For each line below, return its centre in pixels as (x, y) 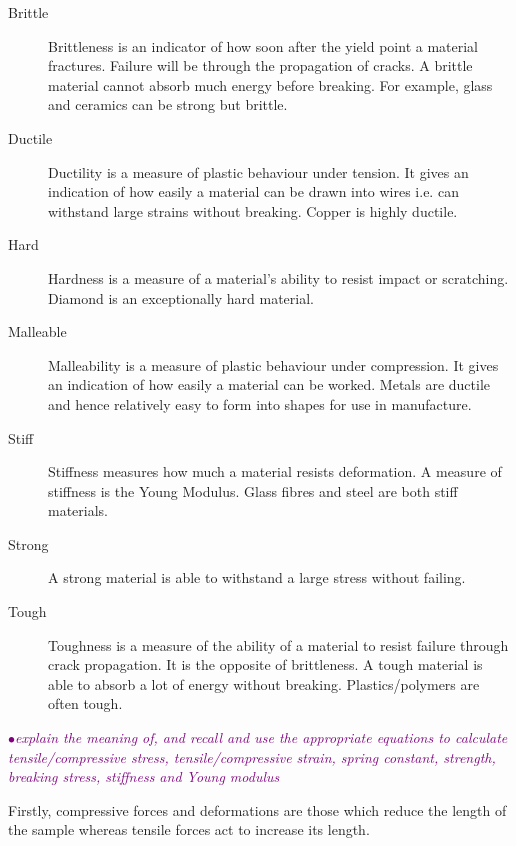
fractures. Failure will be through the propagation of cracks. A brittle (260, 65)
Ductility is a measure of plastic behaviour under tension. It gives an (258, 171)
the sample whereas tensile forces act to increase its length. (189, 829)
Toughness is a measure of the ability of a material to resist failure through (278, 644)
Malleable (37, 331)
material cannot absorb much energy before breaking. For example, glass (270, 84)
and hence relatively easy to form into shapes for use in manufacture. (260, 403)
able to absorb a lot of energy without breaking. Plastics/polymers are (264, 683)
